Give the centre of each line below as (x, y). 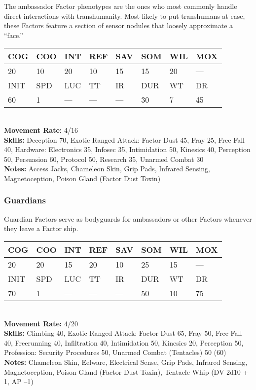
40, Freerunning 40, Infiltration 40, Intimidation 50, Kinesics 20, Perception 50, (124, 342)
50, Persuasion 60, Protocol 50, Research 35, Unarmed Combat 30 (104, 159)
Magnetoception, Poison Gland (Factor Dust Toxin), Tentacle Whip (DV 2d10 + (126, 371)
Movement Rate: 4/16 (41, 130)
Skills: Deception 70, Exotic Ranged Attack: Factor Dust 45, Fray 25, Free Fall (124, 139)
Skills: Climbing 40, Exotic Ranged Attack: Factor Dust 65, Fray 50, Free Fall (123, 333)
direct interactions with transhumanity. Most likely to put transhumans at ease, (125, 16)
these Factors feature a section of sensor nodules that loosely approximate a (119, 25)
